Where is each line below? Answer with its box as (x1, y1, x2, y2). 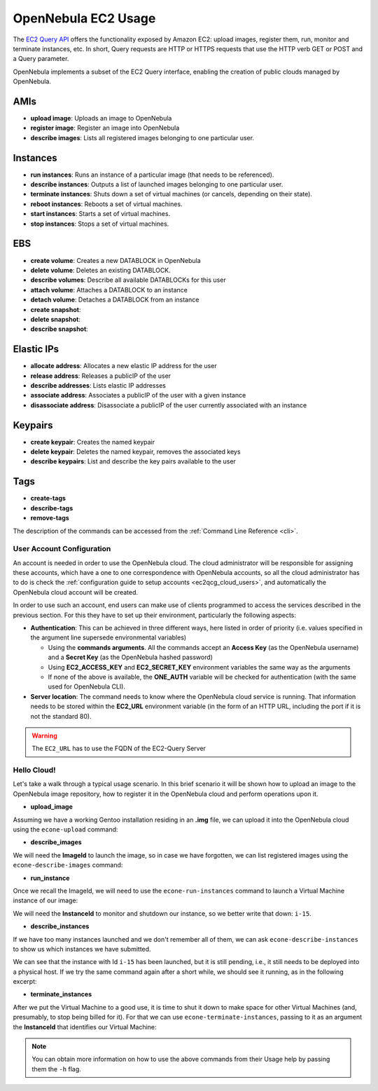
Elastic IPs (13, 344, 59, 355)
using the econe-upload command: (13, 825, 118, 834)
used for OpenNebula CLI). (48, 682, 126, 691)
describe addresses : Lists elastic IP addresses (30, 381, 166, 389)
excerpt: (13, 977, 38, 986)
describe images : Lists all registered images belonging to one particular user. (30, 133, 255, 142)
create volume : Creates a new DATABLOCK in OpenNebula (30, 256, 201, 264)
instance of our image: (13, 896, 78, 904)
